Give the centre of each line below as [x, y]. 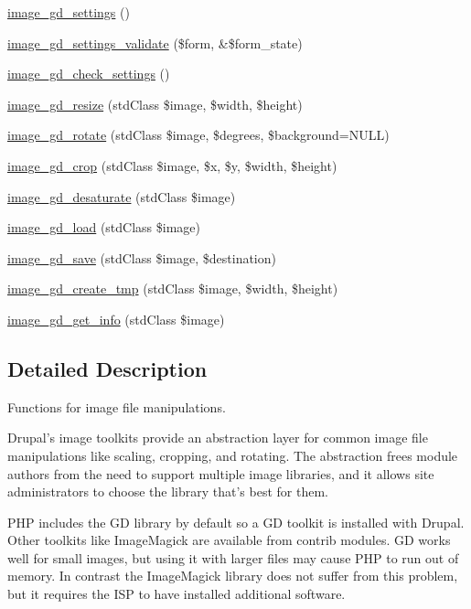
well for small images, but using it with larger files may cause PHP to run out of [233, 557]
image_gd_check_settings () [89, 74]
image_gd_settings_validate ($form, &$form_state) [155, 43]
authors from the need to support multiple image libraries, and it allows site [221, 473]
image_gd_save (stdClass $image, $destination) [142, 257]
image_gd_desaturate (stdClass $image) [122, 196]
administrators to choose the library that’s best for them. [168, 491]
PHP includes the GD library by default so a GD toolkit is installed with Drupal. [236, 522]
